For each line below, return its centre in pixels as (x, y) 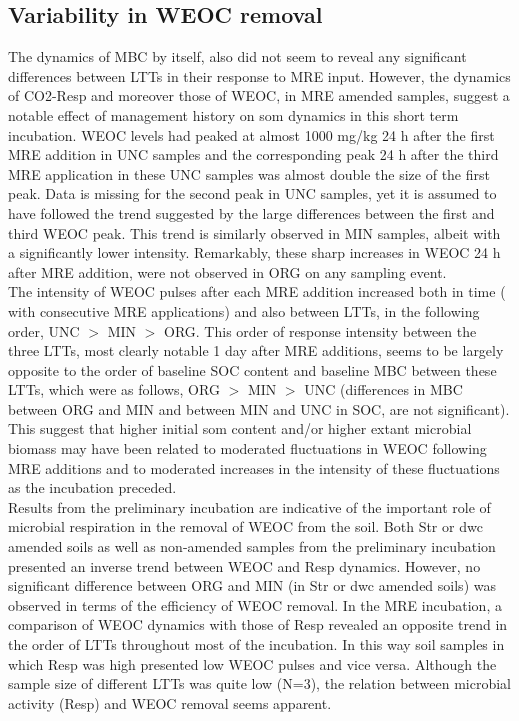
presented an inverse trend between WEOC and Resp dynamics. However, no (244, 565)
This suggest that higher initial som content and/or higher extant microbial (240, 428)
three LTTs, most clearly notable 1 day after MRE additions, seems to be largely (256, 350)
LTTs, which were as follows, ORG (114, 389)
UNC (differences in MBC (383, 389)
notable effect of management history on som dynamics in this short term (233, 114)
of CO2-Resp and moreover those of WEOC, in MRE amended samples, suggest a (259, 95)
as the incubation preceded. (92, 487)
